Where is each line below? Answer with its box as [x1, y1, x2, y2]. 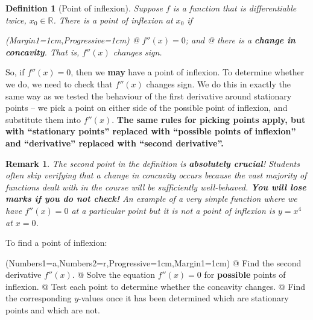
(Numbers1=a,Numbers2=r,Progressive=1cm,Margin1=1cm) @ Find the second [5, 256, 302, 269]
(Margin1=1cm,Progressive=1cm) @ [5, 34, 139, 46]
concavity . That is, [5, 45, 80, 58]
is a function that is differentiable [172, 2, 297, 14]
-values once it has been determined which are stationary [78, 292, 289, 304]
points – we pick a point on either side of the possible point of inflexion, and [5, 101, 288, 114]
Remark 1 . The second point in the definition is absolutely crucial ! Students [5, 157, 300, 169]
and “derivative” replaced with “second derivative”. [5, 136, 224, 149]
